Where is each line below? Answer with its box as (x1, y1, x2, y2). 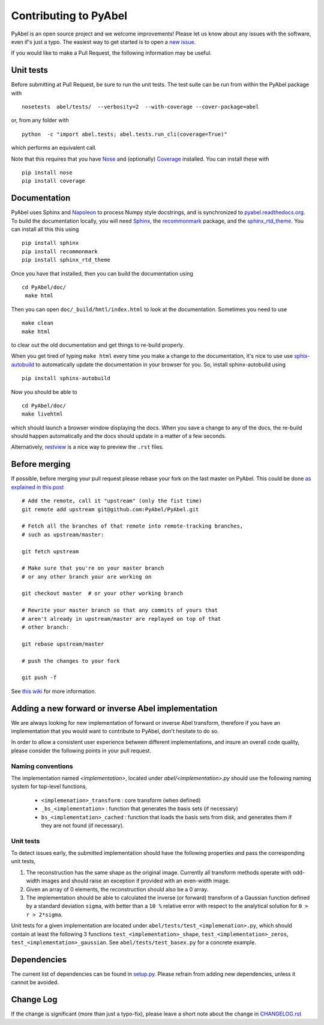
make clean (22, 319, 54, 327)
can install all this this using (11, 226, 79, 233)
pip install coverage (22, 177, 85, 185)
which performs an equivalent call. (11, 144, 97, 152)
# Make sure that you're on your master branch (22, 565, 164, 571)
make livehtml (22, 411, 63, 417)
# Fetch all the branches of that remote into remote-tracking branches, (22, 523, 244, 529)
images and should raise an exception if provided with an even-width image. (41, 877, 230, 884)
